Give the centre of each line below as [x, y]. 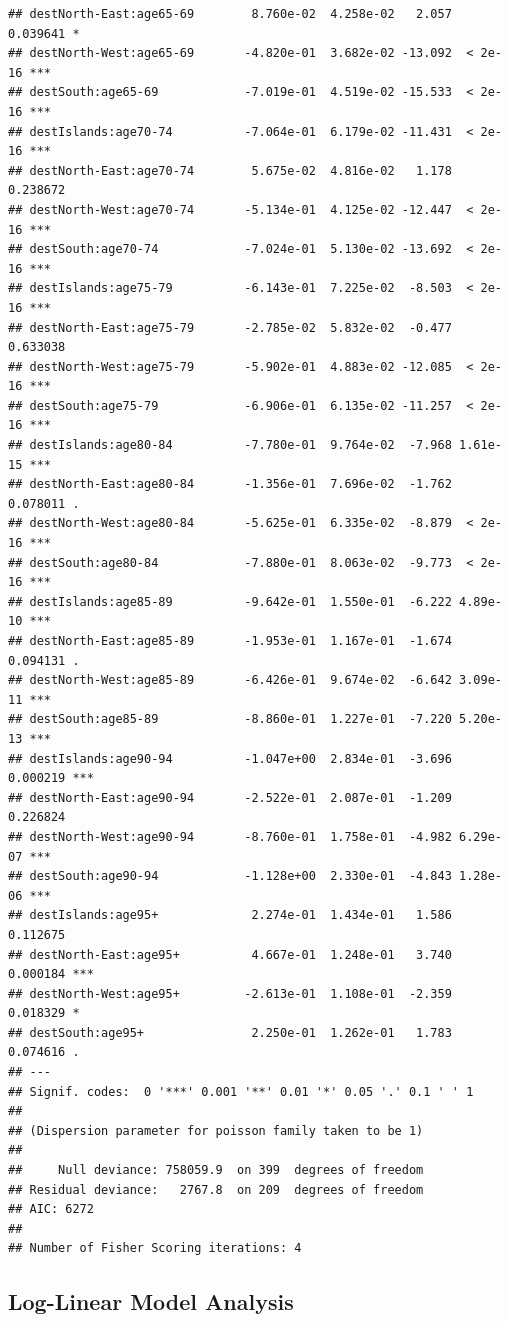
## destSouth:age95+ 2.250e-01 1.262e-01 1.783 [230, 1032]
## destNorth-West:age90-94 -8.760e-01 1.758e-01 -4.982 [230, 836]
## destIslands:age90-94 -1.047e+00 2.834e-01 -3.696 [230, 758]
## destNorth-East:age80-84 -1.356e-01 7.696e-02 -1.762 [230, 484]
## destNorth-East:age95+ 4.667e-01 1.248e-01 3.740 [230, 954]
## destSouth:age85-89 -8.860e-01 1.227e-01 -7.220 [230, 719]
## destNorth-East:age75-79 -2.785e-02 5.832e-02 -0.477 [230, 327]
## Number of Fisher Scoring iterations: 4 [155, 1248]
